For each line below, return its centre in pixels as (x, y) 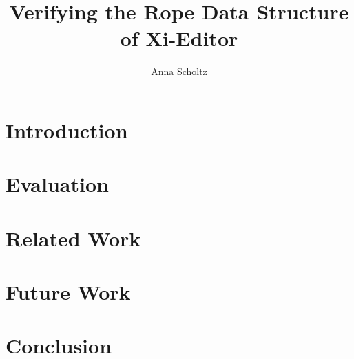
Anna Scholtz (179, 71)
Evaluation (57, 184)
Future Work (68, 292)
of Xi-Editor (179, 38)
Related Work (73, 238)
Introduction (67, 130)
